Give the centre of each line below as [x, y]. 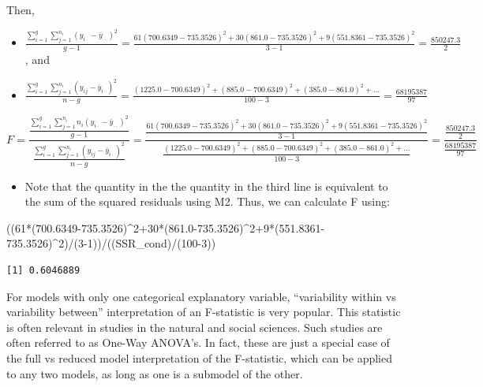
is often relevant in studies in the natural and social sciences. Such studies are [195, 327]
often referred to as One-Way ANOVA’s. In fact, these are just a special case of [198, 342]
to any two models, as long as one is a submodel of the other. [155, 373]
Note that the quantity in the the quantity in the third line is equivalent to [206, 186]
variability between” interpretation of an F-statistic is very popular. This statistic [204, 312]
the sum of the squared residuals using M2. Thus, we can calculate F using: [207, 201]
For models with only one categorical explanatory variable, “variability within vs [201, 296]
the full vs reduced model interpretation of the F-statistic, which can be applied [200, 358]
